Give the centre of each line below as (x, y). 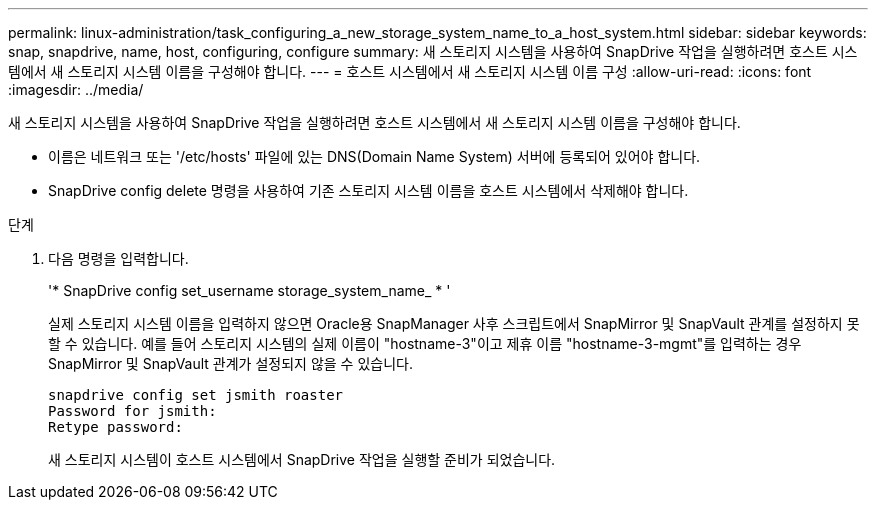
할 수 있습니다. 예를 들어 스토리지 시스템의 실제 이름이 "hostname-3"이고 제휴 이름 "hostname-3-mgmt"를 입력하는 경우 (425, 343)
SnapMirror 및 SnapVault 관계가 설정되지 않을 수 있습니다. (230, 363)
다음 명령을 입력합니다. (118, 258)
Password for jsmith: (132, 411)
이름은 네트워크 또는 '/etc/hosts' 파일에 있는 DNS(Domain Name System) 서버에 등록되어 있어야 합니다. (374, 156)
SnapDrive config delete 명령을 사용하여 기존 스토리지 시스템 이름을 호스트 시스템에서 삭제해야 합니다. (368, 190)
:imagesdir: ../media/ (76, 89)
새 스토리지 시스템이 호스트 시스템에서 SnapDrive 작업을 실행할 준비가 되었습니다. (302, 459)
